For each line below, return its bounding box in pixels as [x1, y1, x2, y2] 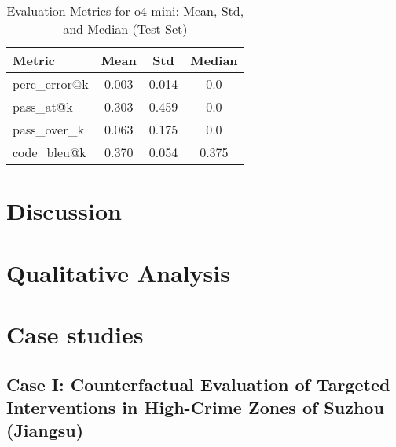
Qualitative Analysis [6, 256, 230, 288]
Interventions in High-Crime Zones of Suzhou [6, 394, 384, 419]
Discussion [6, 195, 122, 227]
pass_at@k [13, 97, 73, 115]
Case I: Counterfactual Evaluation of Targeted [6, 372, 390, 396]
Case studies [6, 317, 144, 350]
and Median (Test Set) [63, 20, 188, 38]
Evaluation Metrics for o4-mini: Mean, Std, [6, 2, 244, 20]
